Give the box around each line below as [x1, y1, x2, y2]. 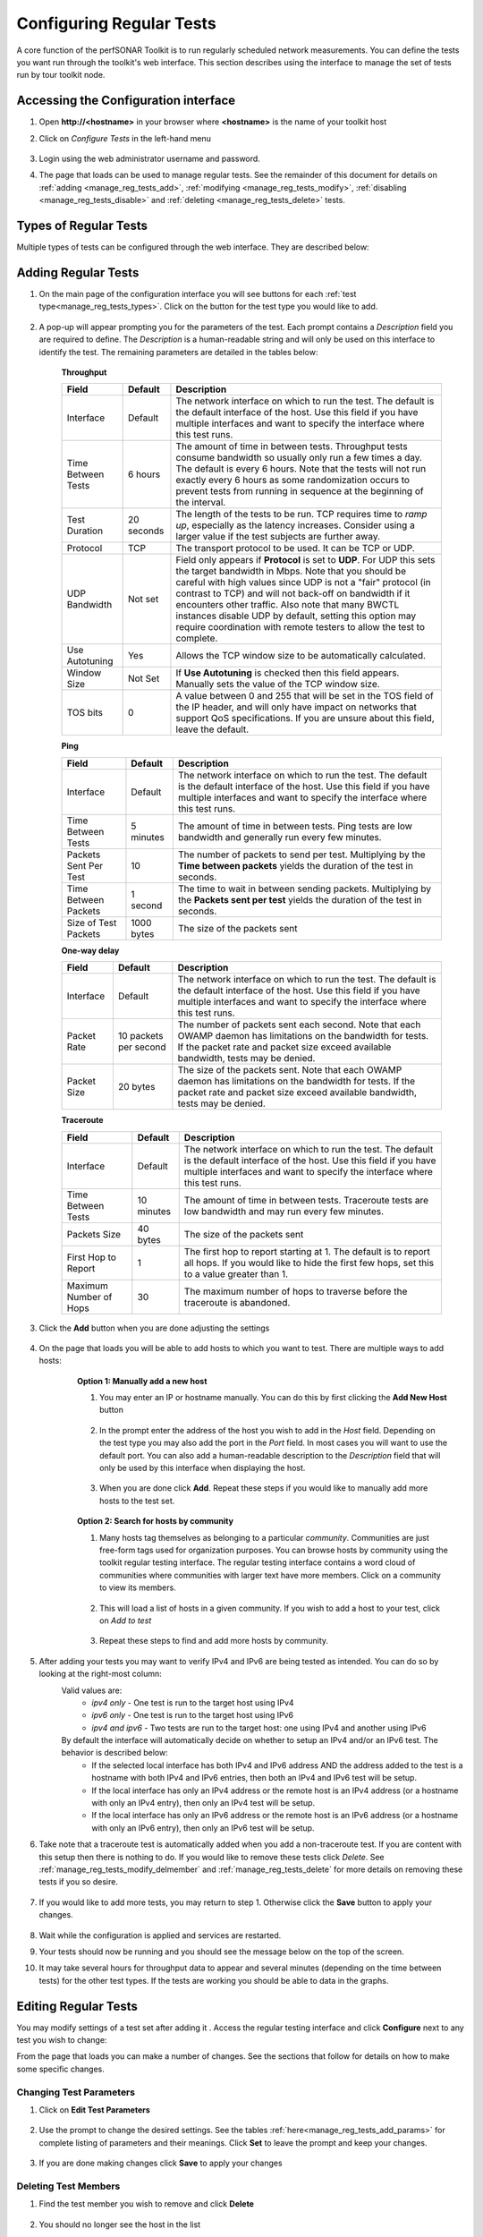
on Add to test [99, 1615, 152, 1626]
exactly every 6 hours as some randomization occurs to [175, 474, 411, 487]
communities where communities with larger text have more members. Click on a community [99, 1569, 442, 1580]
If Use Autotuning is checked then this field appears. [175, 667, 400, 679]
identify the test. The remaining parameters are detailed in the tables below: [38, 346, 318, 357]
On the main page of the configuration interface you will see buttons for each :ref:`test [38, 289, 357, 299]
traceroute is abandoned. [183, 1296, 291, 1308]
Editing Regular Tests [16, 1998, 139, 2013]
